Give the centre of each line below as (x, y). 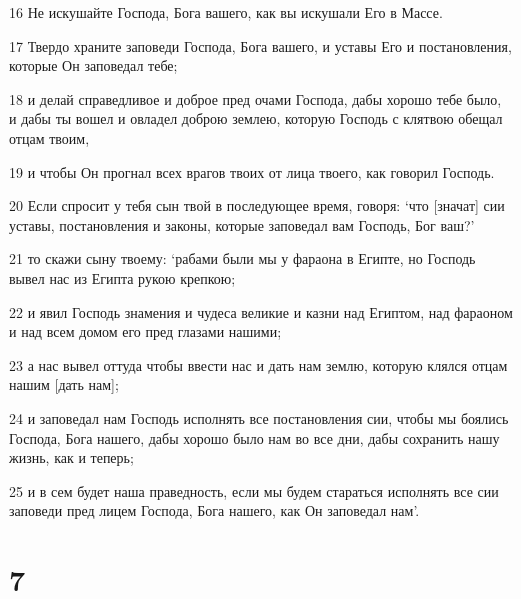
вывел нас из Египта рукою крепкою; (122, 277)
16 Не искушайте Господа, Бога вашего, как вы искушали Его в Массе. (226, 12)
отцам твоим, (49, 137)
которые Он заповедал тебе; (93, 65)
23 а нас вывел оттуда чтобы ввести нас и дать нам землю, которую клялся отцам (258, 364)
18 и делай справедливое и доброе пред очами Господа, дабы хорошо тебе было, (255, 98)
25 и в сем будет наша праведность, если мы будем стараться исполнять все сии (254, 490)
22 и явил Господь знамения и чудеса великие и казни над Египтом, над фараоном (261, 311)
